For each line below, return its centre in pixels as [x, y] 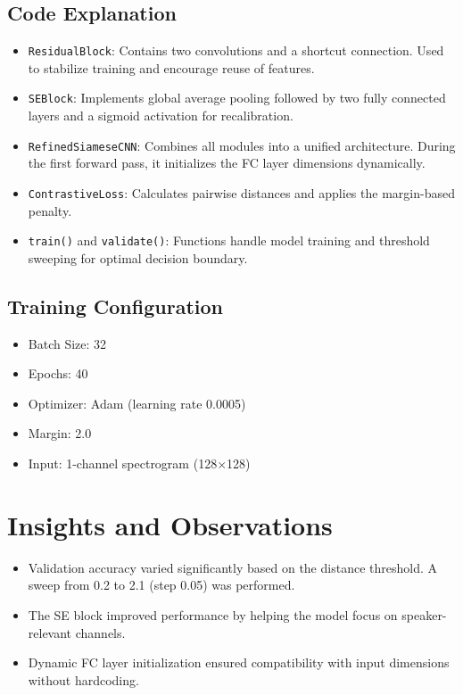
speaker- [424, 614]
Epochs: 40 [58, 373]
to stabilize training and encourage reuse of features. [171, 67]
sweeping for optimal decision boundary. [138, 257]
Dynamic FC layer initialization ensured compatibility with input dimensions [239, 662]
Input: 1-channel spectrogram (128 [123, 463]
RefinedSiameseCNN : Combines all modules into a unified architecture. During [242, 145]
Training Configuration [115, 306]
